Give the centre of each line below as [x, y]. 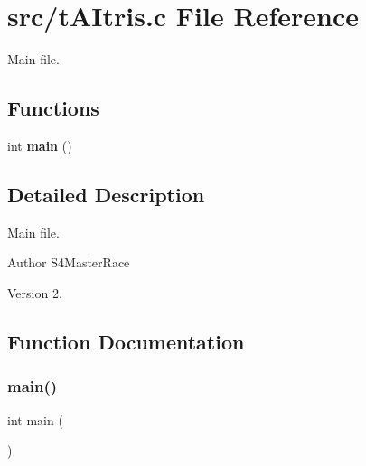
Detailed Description [106, 194]
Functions [53, 108]
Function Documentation [126, 341]
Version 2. [35, 292]
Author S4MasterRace [69, 262]
